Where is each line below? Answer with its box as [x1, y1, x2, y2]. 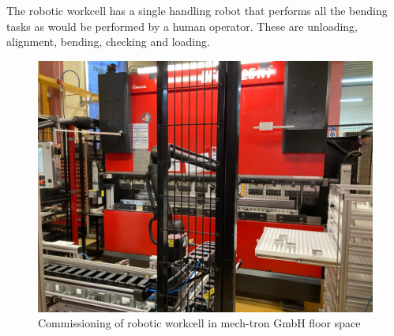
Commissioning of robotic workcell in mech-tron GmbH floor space [38, 315, 361, 331]
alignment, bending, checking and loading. [6, 33, 210, 50]
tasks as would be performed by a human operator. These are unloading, [6, 17, 358, 34]
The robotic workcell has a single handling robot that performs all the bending [6, 2, 388, 18]
